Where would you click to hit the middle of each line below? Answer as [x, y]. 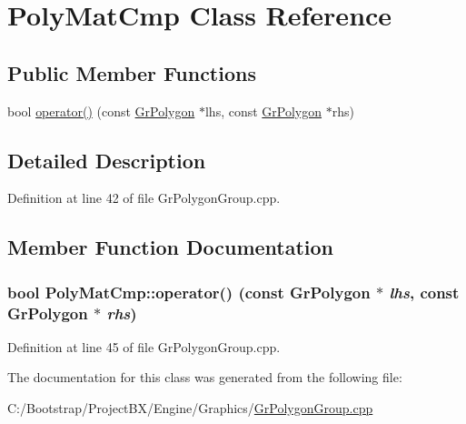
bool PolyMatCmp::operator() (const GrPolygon [189, 292]
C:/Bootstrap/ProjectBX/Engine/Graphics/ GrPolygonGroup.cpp [190, 408]
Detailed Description [107, 160]
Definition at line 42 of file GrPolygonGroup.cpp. [144, 198]
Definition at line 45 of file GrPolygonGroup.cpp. [144, 346]
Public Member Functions [132, 72]
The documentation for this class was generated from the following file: [205, 377]
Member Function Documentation [171, 247]
